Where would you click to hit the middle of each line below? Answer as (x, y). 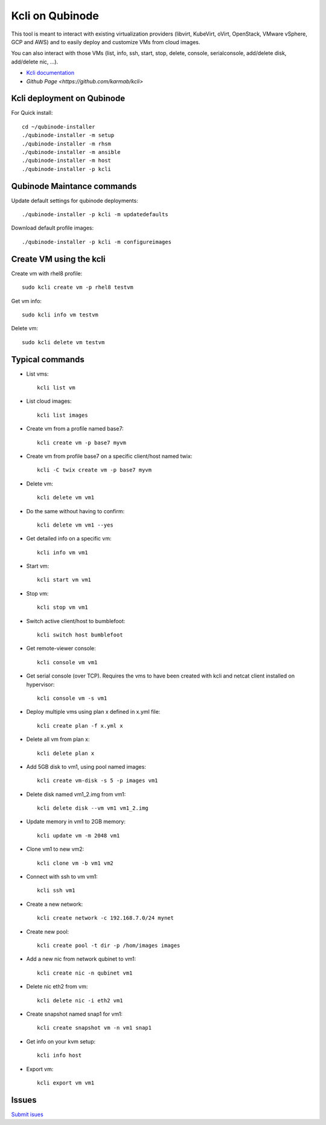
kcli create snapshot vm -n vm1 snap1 (94, 1028)
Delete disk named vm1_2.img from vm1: (76, 794)
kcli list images (62, 415)
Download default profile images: (52, 228)
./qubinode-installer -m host (67, 161)
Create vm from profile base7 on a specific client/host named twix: (109, 456)
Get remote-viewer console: (61, 649)
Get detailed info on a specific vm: (69, 539)
